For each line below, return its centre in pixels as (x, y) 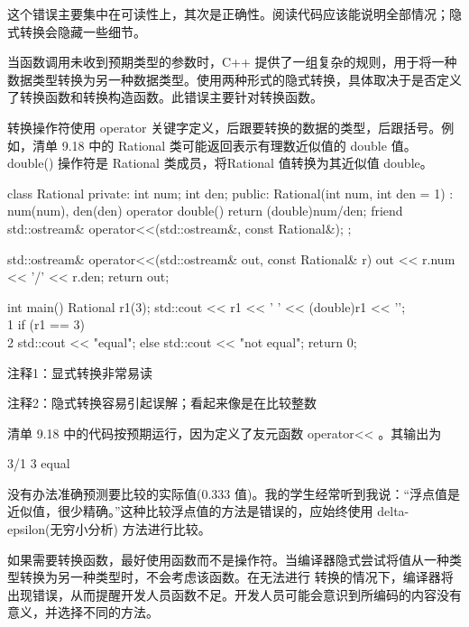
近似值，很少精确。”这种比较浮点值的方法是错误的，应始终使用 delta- (208, 511)
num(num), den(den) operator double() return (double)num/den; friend (205, 211)
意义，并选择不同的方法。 (83, 612)
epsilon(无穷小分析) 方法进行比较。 (109, 529)
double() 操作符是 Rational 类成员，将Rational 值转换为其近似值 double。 (220, 163)
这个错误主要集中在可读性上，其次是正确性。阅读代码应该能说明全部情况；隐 (234, 14)
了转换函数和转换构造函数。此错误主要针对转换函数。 (165, 97)
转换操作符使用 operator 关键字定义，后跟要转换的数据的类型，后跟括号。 (225, 127)
